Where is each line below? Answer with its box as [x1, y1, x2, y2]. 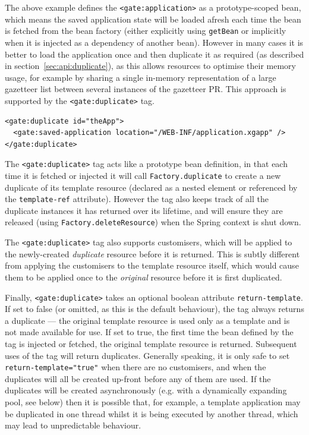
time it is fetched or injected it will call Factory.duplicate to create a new [5, 169, 281, 181]
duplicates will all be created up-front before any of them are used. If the [5, 372, 271, 384]
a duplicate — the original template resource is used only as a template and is [5, 314, 290, 326]
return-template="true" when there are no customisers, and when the [5, 361, 266, 373]
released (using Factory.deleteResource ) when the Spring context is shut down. [5, 216, 301, 228]
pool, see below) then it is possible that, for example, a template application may [5, 396, 301, 408]
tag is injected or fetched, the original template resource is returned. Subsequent [5, 338, 297, 349]
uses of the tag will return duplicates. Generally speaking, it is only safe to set [5, 349, 290, 361]
